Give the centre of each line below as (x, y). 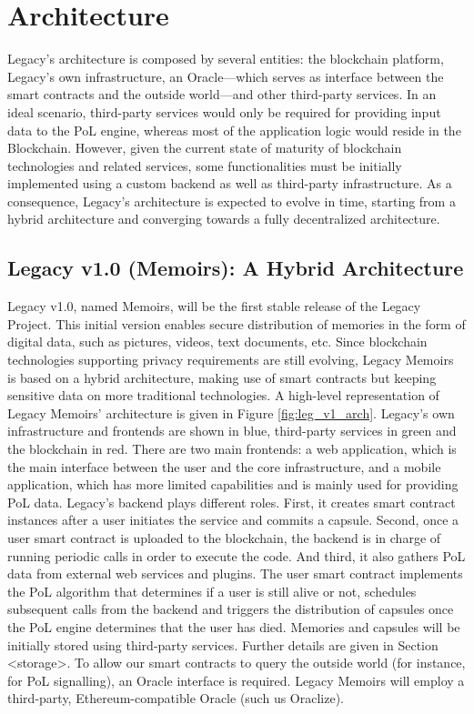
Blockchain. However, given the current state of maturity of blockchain (205, 148)
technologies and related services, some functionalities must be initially (205, 165)
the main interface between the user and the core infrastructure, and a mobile (224, 466)
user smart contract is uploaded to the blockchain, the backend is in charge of (224, 537)
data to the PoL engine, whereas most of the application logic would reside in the (234, 130)
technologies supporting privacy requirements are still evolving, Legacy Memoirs (231, 360)
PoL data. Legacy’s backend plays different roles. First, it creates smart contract (232, 502)
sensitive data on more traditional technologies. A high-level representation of (223, 395)
